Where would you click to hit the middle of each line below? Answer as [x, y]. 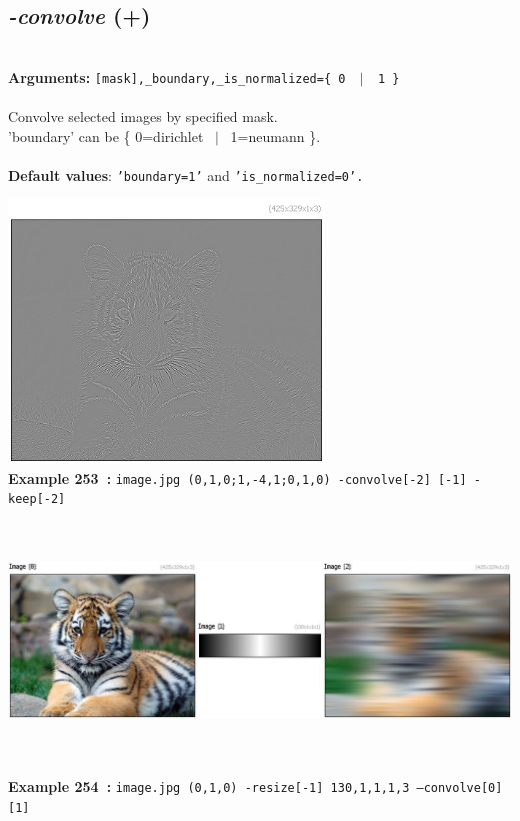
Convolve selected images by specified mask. [143, 116]
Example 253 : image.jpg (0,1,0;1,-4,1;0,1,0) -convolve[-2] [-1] [237, 477]
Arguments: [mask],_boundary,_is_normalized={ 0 [177, 76]
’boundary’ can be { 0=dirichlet [106, 135]
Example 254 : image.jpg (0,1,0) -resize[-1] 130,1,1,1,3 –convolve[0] [255, 786]
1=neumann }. [275, 135]
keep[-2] [37, 499]
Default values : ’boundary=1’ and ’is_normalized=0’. [186, 174]
